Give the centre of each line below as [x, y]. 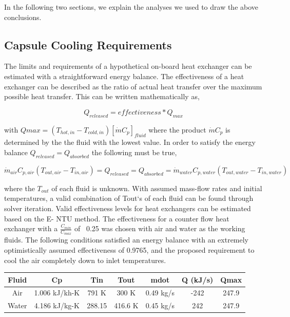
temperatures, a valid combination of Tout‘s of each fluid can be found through [129, 198]
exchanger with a [31, 228]
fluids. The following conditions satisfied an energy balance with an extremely [127, 240]
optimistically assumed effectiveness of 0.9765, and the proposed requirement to [129, 249]
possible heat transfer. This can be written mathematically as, [102, 96]
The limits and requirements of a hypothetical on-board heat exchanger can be [128, 66]
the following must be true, [134, 152]
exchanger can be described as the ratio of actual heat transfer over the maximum [133, 86]
